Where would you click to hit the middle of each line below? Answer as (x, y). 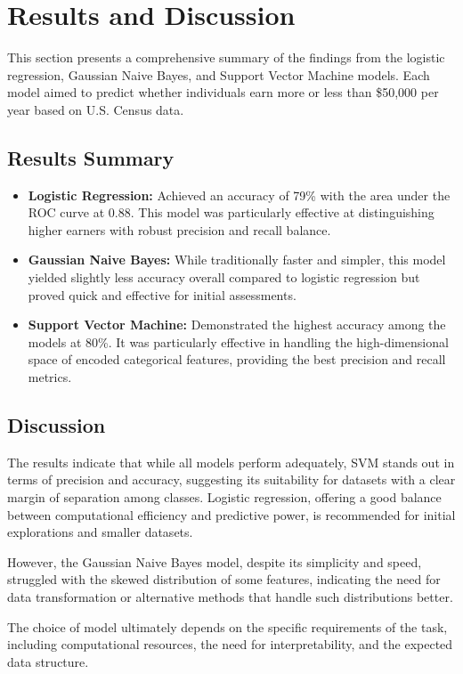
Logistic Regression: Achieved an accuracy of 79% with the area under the (239, 195)
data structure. (48, 661)
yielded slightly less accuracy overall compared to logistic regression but (224, 277)
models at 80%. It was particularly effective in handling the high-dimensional (238, 341)
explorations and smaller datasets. (100, 532)
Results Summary (91, 157)
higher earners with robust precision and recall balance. (179, 229)
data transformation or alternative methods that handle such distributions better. (230, 597)
